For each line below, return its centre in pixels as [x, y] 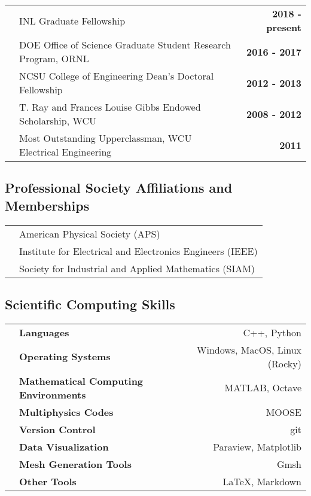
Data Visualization [64, 446]
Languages [44, 332]
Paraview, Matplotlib [257, 446]
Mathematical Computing [81, 381]
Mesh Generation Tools [75, 464]
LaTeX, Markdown [262, 481]
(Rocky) [284, 363]
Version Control [57, 429]
